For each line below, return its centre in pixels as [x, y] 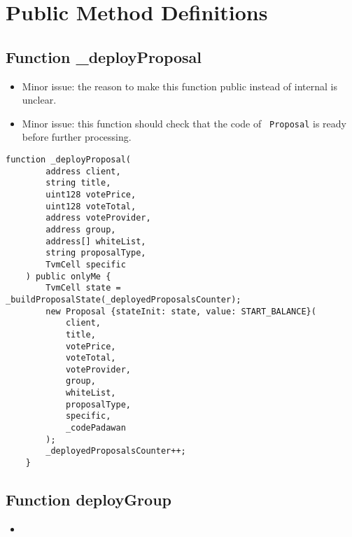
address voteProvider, [98, 218]
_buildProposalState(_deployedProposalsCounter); [124, 299]
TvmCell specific [86, 264]
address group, [81, 229]
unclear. [39, 100]
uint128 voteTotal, [91, 206]
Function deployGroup [89, 500]
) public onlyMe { [68, 276]
